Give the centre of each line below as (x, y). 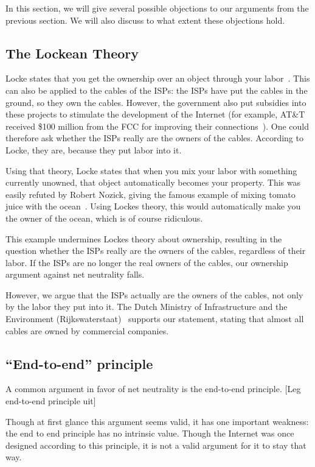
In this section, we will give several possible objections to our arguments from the (157, 8)
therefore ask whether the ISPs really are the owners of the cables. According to (154, 138)
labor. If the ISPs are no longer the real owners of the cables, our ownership (147, 262)
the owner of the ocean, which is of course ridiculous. (104, 218)
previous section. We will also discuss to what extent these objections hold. (145, 20)
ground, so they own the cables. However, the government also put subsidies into (156, 102)
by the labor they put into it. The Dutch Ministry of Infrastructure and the (147, 307)
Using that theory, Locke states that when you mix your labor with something (151, 170)
